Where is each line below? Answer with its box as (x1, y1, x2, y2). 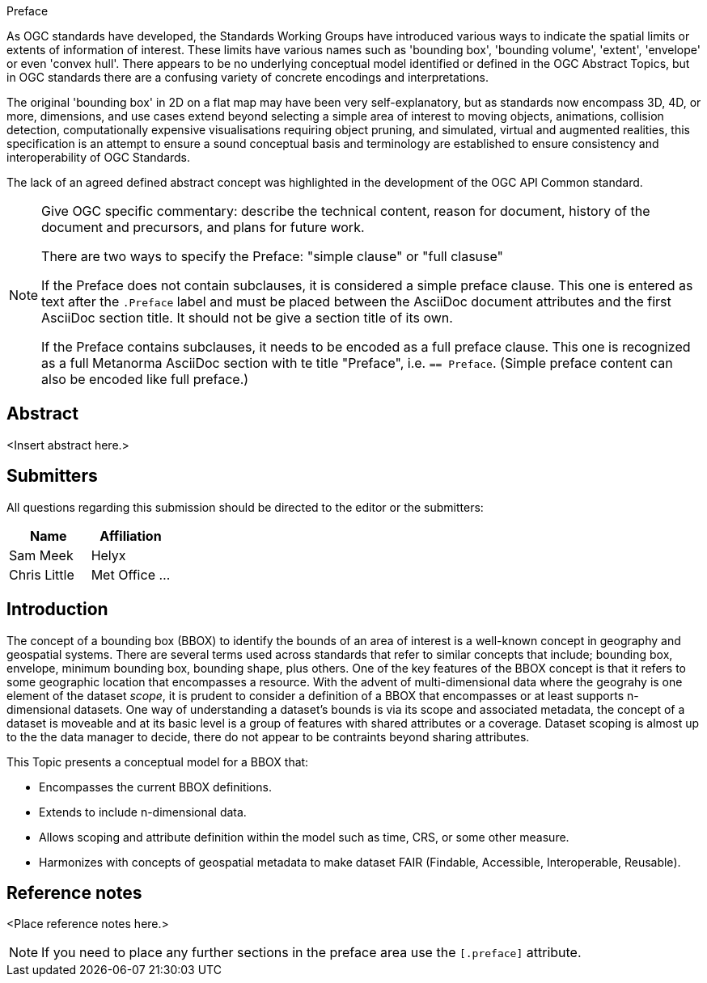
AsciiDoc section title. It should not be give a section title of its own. (41, 310, 453, 326)
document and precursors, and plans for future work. (41, 219, 365, 235)
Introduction (6, 599, 108, 620)
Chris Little (9, 566, 74, 583)
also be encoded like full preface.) (41, 371, 249, 387)
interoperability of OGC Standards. (6, 150, 191, 164)
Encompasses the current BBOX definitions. (39, 779, 272, 794)
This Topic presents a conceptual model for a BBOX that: (6, 754, 309, 769)
